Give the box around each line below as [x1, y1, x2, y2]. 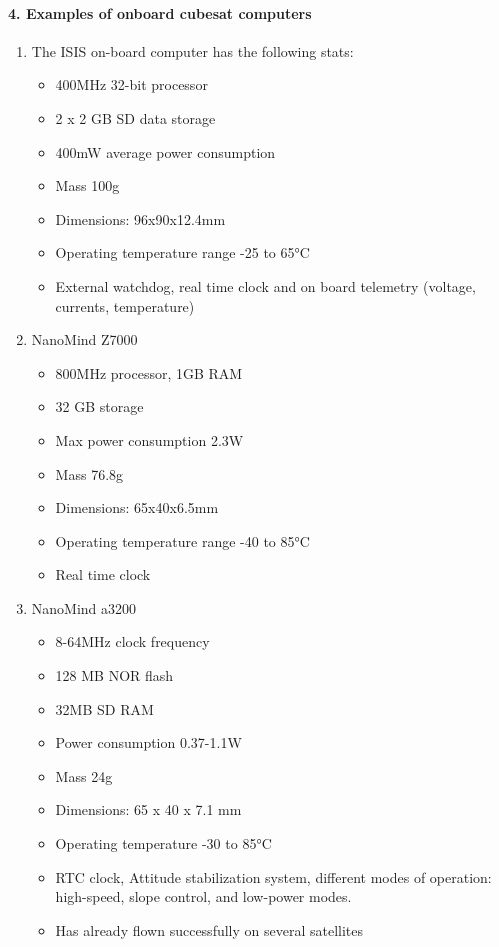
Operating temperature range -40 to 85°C [55, 530, 310, 551]
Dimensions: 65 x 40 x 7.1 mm [55, 799, 242, 820]
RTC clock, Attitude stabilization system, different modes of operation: [55, 866, 492, 887]
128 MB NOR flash [55, 665, 174, 686]
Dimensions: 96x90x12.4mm [55, 208, 226, 229]
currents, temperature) [55, 295, 195, 316]
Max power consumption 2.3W [55, 429, 244, 450]
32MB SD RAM [55, 698, 154, 719]
